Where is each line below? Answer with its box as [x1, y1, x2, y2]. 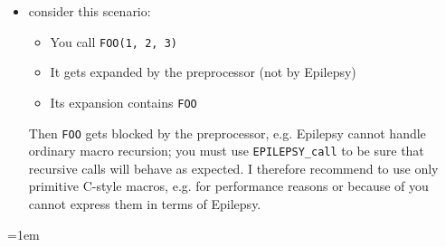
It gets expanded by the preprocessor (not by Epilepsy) [50, 62, 356, 81]
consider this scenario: [28, 2, 151, 20]
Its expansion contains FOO [50, 92, 197, 111]
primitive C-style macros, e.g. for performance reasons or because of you [28, 176, 429, 195]
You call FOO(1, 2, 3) [50, 32, 177, 51]
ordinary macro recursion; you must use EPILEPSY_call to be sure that [28, 141, 424, 160]
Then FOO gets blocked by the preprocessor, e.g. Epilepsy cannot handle [28, 123, 426, 142]
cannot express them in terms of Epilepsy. [28, 195, 261, 213]
